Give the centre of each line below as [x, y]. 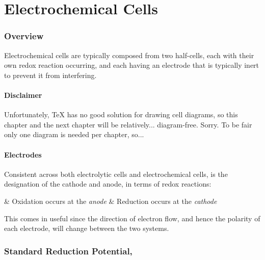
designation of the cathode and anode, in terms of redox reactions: [108, 184]
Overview [24, 36]
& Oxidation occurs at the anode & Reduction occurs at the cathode [111, 201]
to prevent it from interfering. [50, 75]
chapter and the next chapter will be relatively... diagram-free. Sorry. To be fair [128, 124]
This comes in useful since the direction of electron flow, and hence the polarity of [132, 218]
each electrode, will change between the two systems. [87, 228]
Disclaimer [23, 95]
